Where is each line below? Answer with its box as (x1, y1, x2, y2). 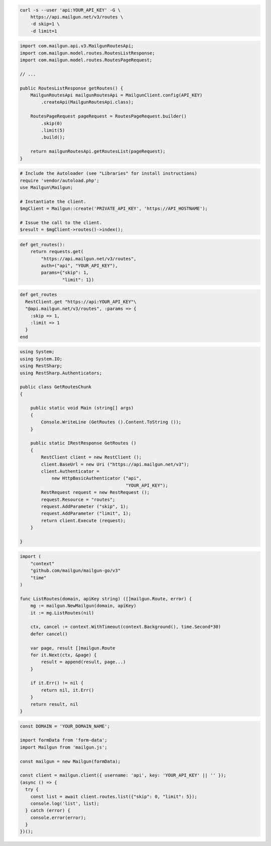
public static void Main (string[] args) (30, 405, 134, 411)
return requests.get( (30, 249, 84, 255)
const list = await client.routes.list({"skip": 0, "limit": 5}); (30, 794, 198, 799)
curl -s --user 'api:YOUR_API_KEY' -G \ (20, 7, 120, 13)
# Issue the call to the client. (20, 220, 102, 226)
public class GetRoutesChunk (20, 384, 92, 390)
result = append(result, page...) (41, 659, 126, 665)
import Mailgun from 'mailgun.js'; (20, 744, 107, 750)
